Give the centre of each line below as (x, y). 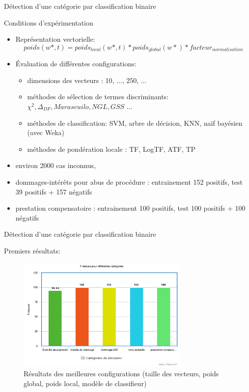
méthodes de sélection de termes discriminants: (98, 97)
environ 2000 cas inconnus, (55, 165)
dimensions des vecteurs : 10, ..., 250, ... (87, 80)
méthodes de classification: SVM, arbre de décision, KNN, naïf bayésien (135, 123)
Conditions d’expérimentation (49, 22)
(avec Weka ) (46, 132)
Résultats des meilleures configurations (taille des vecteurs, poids (121, 373)
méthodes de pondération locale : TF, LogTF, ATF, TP (111, 149)
